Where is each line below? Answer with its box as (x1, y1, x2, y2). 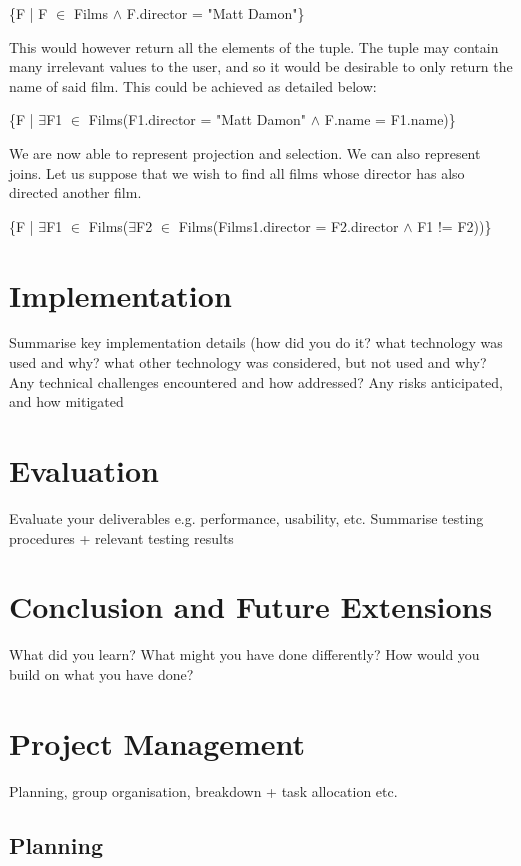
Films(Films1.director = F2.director (178, 215, 399, 236)
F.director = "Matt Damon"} (126, 3, 305, 23)
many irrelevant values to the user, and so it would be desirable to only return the (9, 56, 513, 77)
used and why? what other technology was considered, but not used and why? (9, 352, 487, 373)
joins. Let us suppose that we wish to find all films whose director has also (9, 162, 465, 183)
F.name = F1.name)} (324, 109, 456, 130)
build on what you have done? (9, 663, 194, 684)
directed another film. (9, 182, 142, 203)
